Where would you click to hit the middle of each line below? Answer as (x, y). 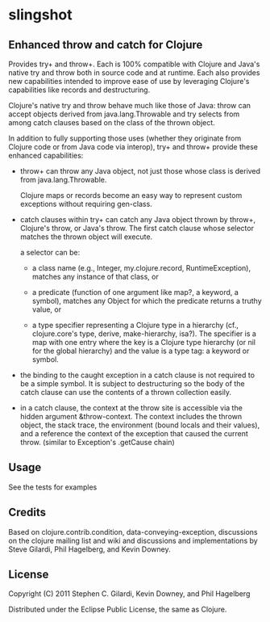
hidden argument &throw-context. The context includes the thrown (131, 416)
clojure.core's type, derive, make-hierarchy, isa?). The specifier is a (144, 334)
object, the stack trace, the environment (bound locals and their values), (140, 425)
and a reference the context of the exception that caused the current (134, 433)
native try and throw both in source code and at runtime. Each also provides (134, 73)
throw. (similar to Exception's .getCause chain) (97, 442)
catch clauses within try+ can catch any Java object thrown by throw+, (138, 219)
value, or (47, 309)
